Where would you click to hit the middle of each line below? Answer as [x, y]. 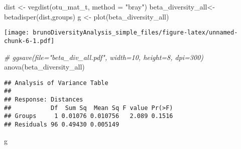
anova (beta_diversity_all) [44, 67]
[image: [17, 33]
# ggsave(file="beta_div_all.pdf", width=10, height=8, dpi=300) [104, 57]
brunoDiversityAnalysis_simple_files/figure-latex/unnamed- [135, 33]
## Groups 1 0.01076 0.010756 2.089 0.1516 [89, 116]
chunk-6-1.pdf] [29, 41]
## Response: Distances [44, 99]
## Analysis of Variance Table [56, 83]
